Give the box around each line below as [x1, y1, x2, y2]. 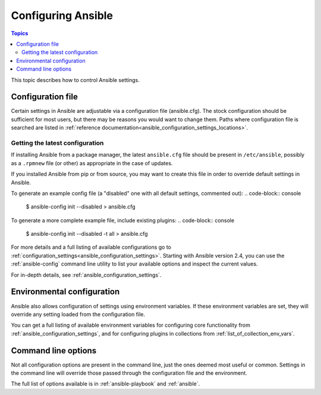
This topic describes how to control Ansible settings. [11, 76, 140, 83]
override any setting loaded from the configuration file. [11, 311, 146, 318]
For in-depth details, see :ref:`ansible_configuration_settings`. [11, 271, 162, 279]
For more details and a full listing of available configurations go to [11, 244, 172, 251]
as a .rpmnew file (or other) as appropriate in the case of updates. [11, 159, 173, 166]
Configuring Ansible [11, 9, 113, 22]
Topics [11, 30, 29, 37]
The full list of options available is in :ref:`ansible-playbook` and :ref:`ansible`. [11, 380, 200, 387]
